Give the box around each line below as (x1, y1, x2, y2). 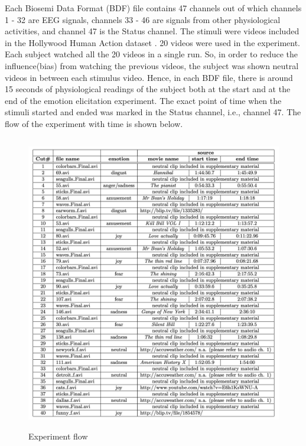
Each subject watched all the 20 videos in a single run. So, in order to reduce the (5, 48, 298, 60)
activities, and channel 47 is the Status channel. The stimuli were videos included (5, 25, 300, 37)
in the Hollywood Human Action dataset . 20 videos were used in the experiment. (5, 36, 301, 48)
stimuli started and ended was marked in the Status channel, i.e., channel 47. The (5, 106, 301, 118)
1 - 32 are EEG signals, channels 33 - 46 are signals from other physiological (5, 13, 281, 25)
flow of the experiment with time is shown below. (5, 117, 183, 129)
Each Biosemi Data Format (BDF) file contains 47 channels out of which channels (5, 2, 302, 14)
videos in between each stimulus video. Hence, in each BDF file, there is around (5, 71, 293, 83)
